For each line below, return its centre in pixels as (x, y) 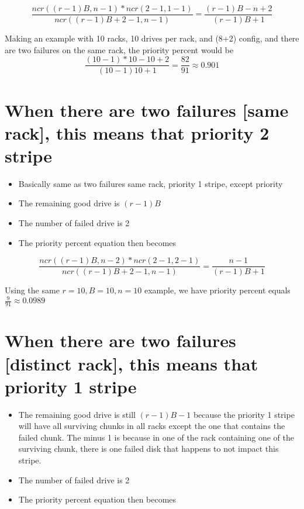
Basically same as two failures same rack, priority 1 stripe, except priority (151, 183)
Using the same (32, 290)
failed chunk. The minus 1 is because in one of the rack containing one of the (156, 437)
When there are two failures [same (147, 110)
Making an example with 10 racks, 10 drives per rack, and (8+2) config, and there (152, 38)
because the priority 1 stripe (244, 414)
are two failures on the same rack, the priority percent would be (119, 49)
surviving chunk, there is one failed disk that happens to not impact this (148, 449)
